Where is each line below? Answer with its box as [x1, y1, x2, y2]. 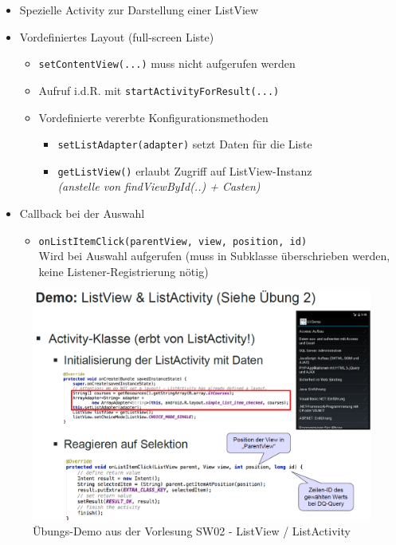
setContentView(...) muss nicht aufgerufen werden [38, 55, 296, 72]
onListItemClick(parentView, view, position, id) [38, 235, 308, 247]
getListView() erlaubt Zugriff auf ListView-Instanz [57, 162, 312, 179]
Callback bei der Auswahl [19, 205, 145, 221]
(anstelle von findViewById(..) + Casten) [57, 178, 261, 195]
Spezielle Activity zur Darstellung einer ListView [19, 2, 259, 18]
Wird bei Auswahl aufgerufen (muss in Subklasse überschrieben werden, [38, 247, 390, 264]
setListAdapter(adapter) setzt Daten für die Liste [57, 136, 312, 152]
